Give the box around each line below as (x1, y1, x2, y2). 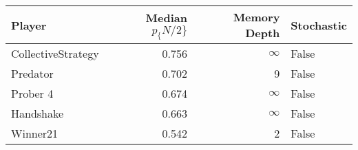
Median (145, 9, 187, 25)
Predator (11, 65, 54, 81)
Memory (233, 9, 280, 25)
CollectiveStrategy (11, 45, 99, 61)
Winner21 (11, 125, 59, 141)
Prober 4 (11, 85, 54, 101)
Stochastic (291, 17, 347, 33)
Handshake (11, 105, 64, 121)
